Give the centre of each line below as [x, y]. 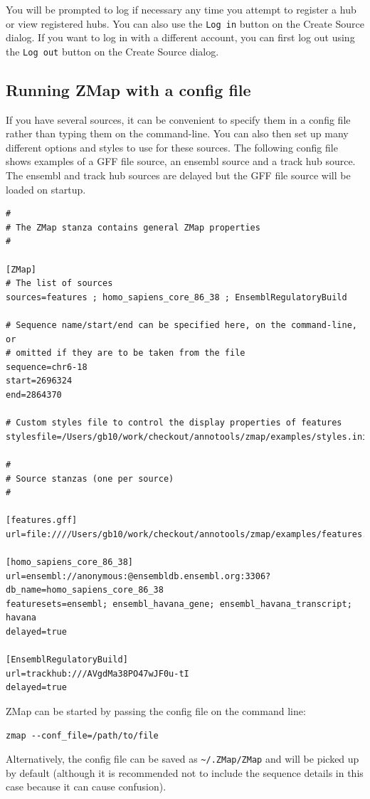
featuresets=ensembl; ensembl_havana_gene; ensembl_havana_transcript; [179, 604]
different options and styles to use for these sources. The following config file [172, 147]
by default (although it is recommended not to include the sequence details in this [185, 772]
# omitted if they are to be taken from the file [126, 353]
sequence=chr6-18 [47, 367]
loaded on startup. [46, 189]
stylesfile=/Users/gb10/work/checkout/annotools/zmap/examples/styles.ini [187, 436]
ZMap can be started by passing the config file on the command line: [156, 711]
